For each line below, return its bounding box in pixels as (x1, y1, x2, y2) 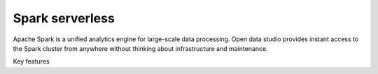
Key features (13, 57, 50, 66)
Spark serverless (13, 10, 115, 26)
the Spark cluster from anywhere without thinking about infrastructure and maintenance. (13, 44, 269, 52)
